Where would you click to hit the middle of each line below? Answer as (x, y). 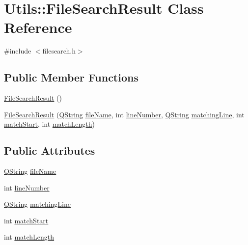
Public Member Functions (71, 77)
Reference (38, 27)
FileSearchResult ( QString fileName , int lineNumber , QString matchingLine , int (124, 114)
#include (18, 51)
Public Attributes (50, 150)
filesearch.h (59, 51)
